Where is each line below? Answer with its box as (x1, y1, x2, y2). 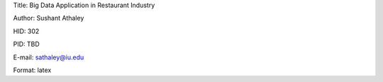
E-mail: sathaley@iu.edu (13, 53, 84, 61)
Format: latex (13, 66, 52, 74)
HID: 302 (13, 27, 40, 35)
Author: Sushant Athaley (13, 14, 84, 23)
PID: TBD (13, 40, 40, 49)
